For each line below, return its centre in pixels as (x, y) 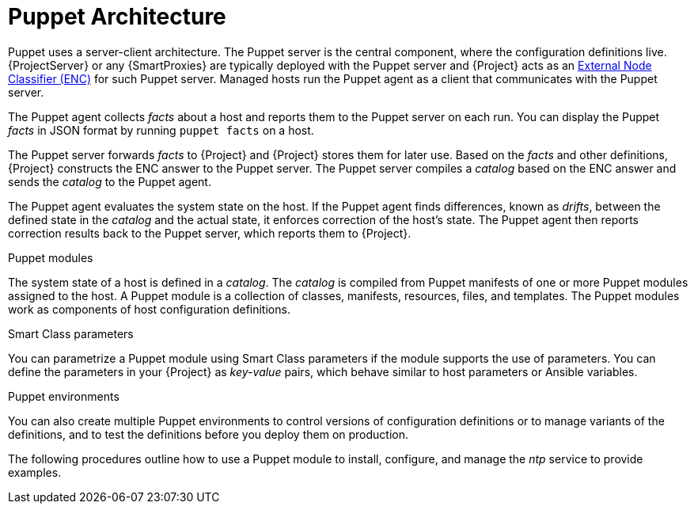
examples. (35, 472)
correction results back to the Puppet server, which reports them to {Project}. (210, 233)
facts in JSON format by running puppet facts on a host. (161, 130)
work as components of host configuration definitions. (149, 309)
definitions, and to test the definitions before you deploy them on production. (209, 434)
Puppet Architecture (117, 17)
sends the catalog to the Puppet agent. (110, 181)
